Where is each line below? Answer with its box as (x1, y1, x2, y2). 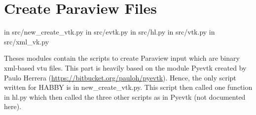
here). (4, 101, 22, 112)
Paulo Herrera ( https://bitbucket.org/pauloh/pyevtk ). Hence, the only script (4, 72, 236, 82)
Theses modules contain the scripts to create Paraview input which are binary (4, 53, 240, 63)
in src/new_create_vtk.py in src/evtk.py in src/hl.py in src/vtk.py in (4, 27, 215, 37)
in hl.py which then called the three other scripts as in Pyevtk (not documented (4, 91, 246, 102)
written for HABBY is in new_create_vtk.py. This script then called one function (4, 82, 253, 92)
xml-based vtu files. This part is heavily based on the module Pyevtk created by (4, 62, 247, 73)
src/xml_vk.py (4, 36, 49, 46)
